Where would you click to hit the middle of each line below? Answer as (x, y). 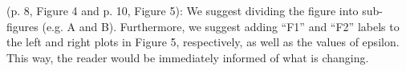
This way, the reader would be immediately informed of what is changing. (188, 57)
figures (22, 26)
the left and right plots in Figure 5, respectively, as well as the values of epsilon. (203, 42)
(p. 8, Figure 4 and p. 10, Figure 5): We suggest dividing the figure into (183, 10)
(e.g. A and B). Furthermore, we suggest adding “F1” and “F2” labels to (221, 26)
